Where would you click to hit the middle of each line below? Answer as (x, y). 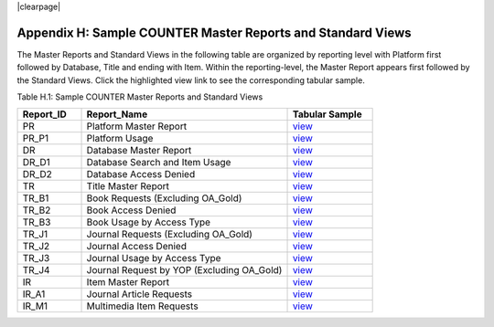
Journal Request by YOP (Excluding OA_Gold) (184, 270)
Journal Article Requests (140, 294)
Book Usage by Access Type (148, 222)
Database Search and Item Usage (159, 163)
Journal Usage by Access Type (154, 258)
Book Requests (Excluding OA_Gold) (164, 198)
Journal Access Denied (137, 247)
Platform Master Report (137, 126)
